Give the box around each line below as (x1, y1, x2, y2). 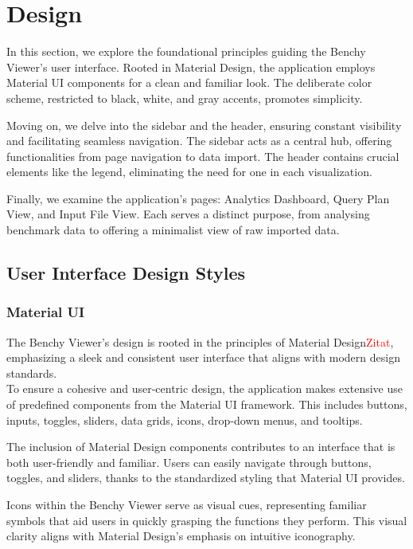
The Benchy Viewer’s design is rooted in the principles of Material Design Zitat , (6, 333, 394, 350)
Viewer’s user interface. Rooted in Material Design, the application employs (6, 58, 376, 75)
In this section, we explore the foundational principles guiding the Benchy (6, 43, 366, 60)
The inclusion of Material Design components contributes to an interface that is (6, 438, 395, 455)
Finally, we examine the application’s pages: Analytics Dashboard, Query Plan (6, 190, 390, 206)
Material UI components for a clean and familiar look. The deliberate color (6, 74, 372, 91)
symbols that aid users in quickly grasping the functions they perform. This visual (6, 512, 407, 528)
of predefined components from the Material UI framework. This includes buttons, (6, 396, 407, 413)
